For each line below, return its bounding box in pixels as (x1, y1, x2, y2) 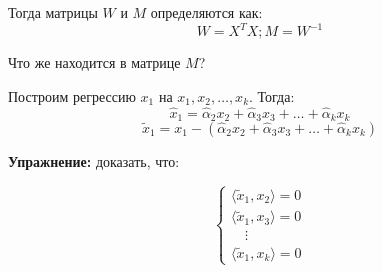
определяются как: (150, 2, 263, 22)
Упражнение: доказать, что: (8, 150, 180, 171)
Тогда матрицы (8, 2, 98, 22)
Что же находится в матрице (8, 52, 181, 73)
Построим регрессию (8, 85, 136, 106)
